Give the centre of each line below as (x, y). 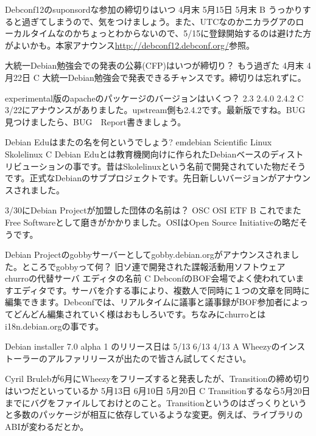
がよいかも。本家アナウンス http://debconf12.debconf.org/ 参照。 (130, 45)
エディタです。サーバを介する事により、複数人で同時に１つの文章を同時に (161, 290)
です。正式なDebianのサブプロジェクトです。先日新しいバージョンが (141, 178)
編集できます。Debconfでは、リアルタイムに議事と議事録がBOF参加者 (144, 302)
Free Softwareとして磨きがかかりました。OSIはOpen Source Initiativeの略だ (152, 222)
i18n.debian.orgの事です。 (54, 326)
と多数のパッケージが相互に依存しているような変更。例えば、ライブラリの (154, 414)
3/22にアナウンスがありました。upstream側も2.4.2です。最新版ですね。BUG (155, 110)
